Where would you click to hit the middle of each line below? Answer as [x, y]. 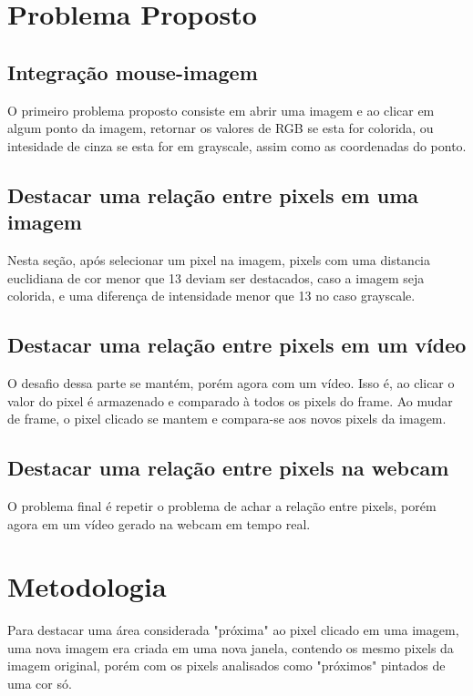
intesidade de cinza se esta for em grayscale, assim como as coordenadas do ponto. [237, 145]
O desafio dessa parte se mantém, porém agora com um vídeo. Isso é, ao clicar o [231, 382]
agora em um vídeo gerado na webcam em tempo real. [159, 523]
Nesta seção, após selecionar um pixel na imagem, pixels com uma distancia [219, 259]
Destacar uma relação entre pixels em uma [213, 194]
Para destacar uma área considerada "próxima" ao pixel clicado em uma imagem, [233, 630]
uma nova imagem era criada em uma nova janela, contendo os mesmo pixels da [231, 647]
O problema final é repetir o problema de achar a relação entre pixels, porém [222, 505]
